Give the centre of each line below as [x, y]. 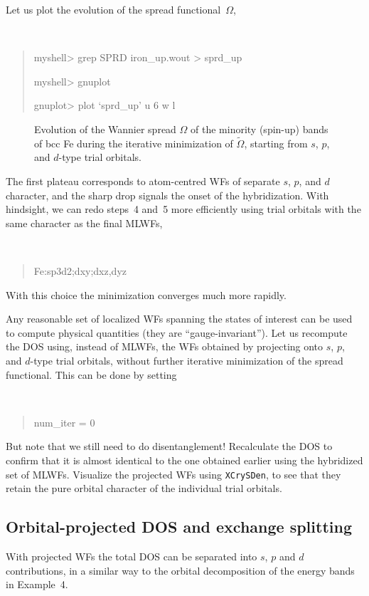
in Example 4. [37, 584]
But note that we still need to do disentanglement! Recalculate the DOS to [169, 446]
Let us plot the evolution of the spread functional [113, 9]
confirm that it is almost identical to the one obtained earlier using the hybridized [184, 460]
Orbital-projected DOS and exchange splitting [179, 527]
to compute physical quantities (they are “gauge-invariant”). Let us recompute [177, 332]
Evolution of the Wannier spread [105, 129]
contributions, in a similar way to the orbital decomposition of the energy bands [180, 570]
